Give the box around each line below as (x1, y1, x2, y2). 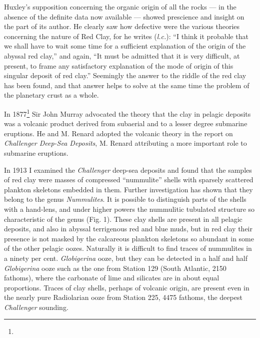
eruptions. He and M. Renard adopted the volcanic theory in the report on (4, 128, 233, 138)
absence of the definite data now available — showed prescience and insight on (4, 11, 244, 22)
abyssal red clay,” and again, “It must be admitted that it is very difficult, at (4, 50, 240, 61)
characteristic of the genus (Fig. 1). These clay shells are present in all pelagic (4, 213, 242, 224)
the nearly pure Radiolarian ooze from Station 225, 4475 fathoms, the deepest (4, 292, 242, 302)
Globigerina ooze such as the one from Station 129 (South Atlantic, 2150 (4, 262, 226, 273)
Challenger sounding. (4, 301, 68, 312)
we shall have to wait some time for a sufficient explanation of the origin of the (4, 41, 246, 51)
